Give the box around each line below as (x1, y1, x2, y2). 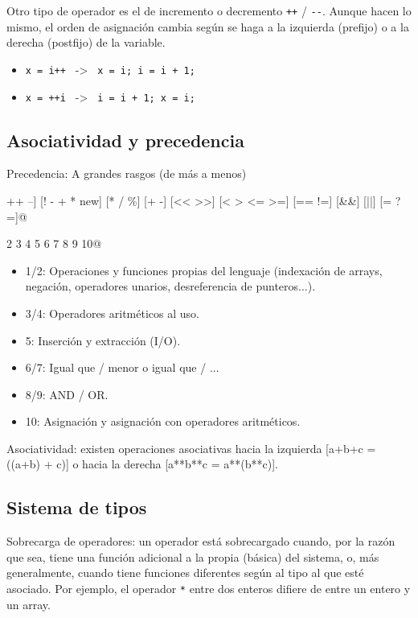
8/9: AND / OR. (25, 385, 109, 402)
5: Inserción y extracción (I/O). (25, 332, 181, 348)
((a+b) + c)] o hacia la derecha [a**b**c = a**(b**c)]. (6, 455, 278, 472)
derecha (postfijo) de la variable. (6, 34, 166, 51)
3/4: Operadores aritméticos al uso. (25, 304, 199, 321)
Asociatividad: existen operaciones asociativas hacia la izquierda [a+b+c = (6, 439, 376, 456)
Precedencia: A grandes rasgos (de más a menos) (6, 165, 247, 182)
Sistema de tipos (6, 495, 147, 520)
